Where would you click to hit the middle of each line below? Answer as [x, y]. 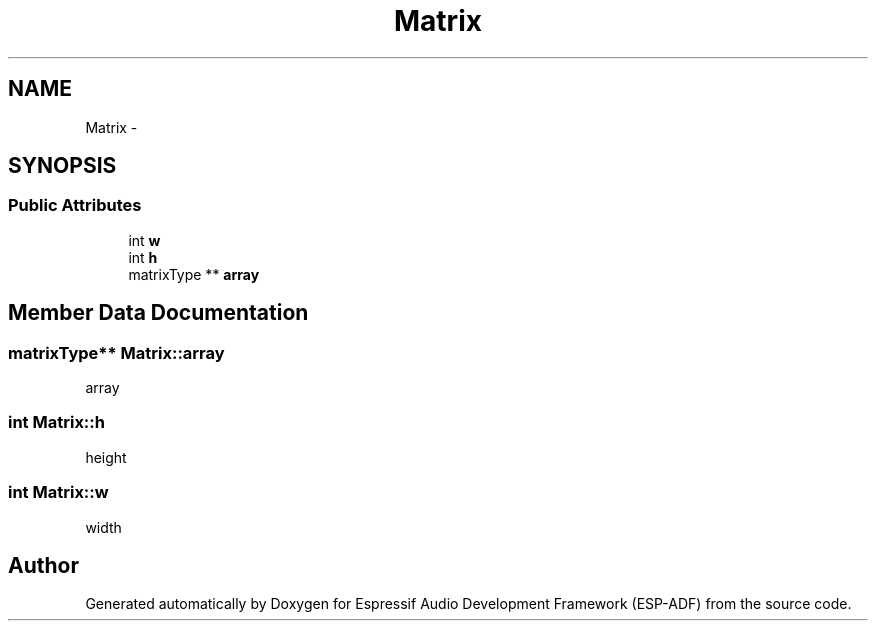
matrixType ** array [194, 274]
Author [43, 565]
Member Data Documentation [158, 313]
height [106, 457]
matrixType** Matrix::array [116, 352]
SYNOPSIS [62, 166]
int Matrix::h [56, 422]
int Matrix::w [58, 492]
